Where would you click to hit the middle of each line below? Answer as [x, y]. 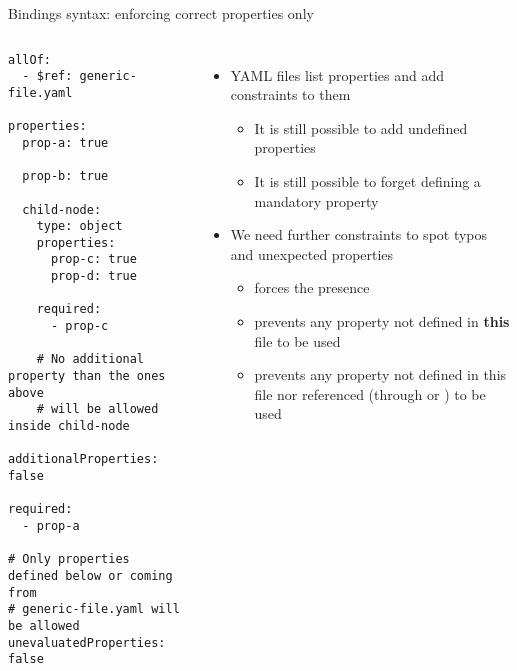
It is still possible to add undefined [361, 127]
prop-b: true [65, 176]
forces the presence [312, 287]
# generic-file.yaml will [94, 609]
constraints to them [290, 94]
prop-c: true [93, 259]
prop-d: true [93, 276]
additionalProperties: [83, 459]
